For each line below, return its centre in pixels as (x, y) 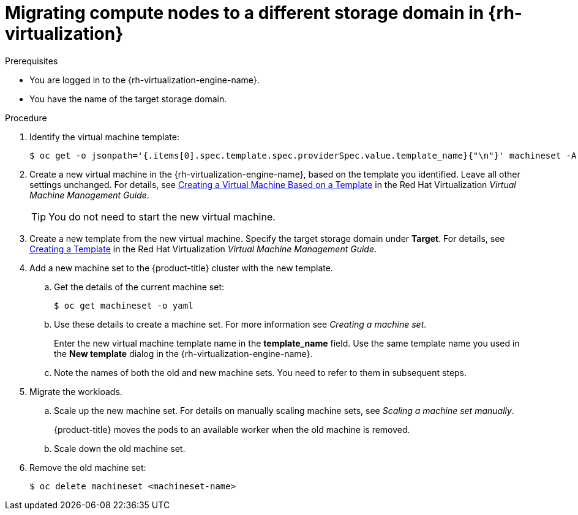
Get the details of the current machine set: (139, 287)
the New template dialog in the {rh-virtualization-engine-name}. (183, 353)
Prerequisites (32, 61)
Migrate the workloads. (76, 391)
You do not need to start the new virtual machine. (162, 216)
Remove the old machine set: (88, 467)
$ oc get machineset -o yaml (124, 305)
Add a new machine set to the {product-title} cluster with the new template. (181, 268)
